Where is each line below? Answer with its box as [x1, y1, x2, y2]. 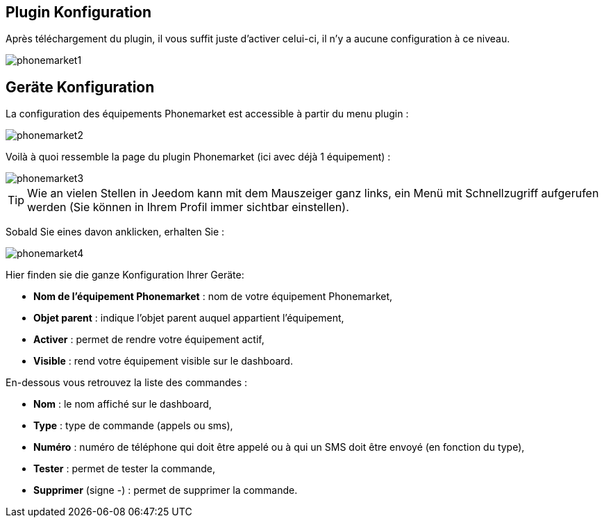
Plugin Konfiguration [6, 3, 151, 21]
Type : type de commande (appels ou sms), [33, 420, 233, 432]
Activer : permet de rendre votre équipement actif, [33, 333, 265, 346]
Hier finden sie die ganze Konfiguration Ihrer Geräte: [6, 269, 244, 281]
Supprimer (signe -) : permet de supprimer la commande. [33, 484, 298, 497]
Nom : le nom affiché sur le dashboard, [33, 398, 212, 410]
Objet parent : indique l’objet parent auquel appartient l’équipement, [33, 312, 344, 324]
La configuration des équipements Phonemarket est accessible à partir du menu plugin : [6, 108, 409, 120]
